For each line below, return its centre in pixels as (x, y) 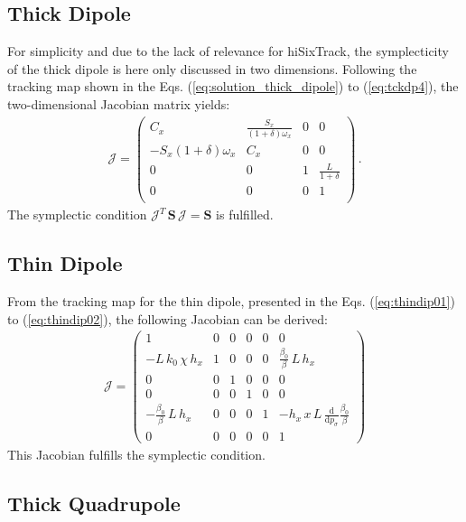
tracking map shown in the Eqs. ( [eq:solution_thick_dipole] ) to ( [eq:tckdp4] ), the (233, 86)
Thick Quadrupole (94, 503)
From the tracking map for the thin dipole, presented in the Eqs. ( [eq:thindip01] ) (231, 301)
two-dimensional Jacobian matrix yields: (119, 103)
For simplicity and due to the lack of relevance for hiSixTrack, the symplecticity (228, 51)
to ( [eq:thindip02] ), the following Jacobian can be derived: (168, 318)
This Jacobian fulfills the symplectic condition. (136, 455)
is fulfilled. (245, 214)
